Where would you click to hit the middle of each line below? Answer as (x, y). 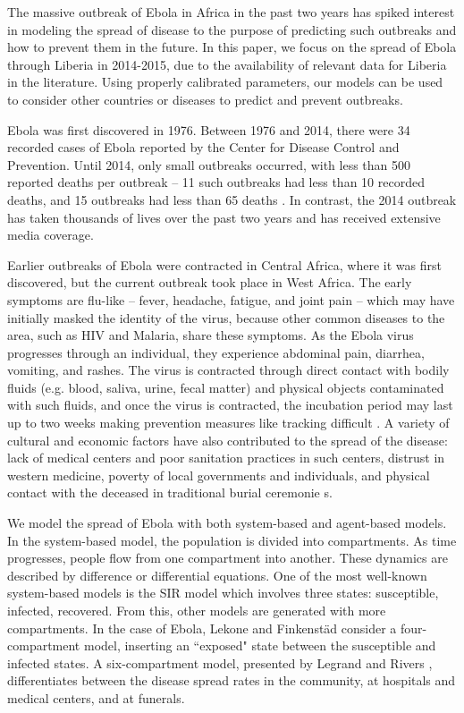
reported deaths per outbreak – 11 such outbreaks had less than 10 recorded (216, 182)
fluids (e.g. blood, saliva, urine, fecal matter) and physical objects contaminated (226, 387)
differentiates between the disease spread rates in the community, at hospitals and (232, 680)
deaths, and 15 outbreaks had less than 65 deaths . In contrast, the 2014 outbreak (232, 199)
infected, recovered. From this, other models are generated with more (197, 610)
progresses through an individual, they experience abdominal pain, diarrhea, (216, 352)
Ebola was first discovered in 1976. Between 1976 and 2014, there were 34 (209, 129)
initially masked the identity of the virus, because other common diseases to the (226, 317)
